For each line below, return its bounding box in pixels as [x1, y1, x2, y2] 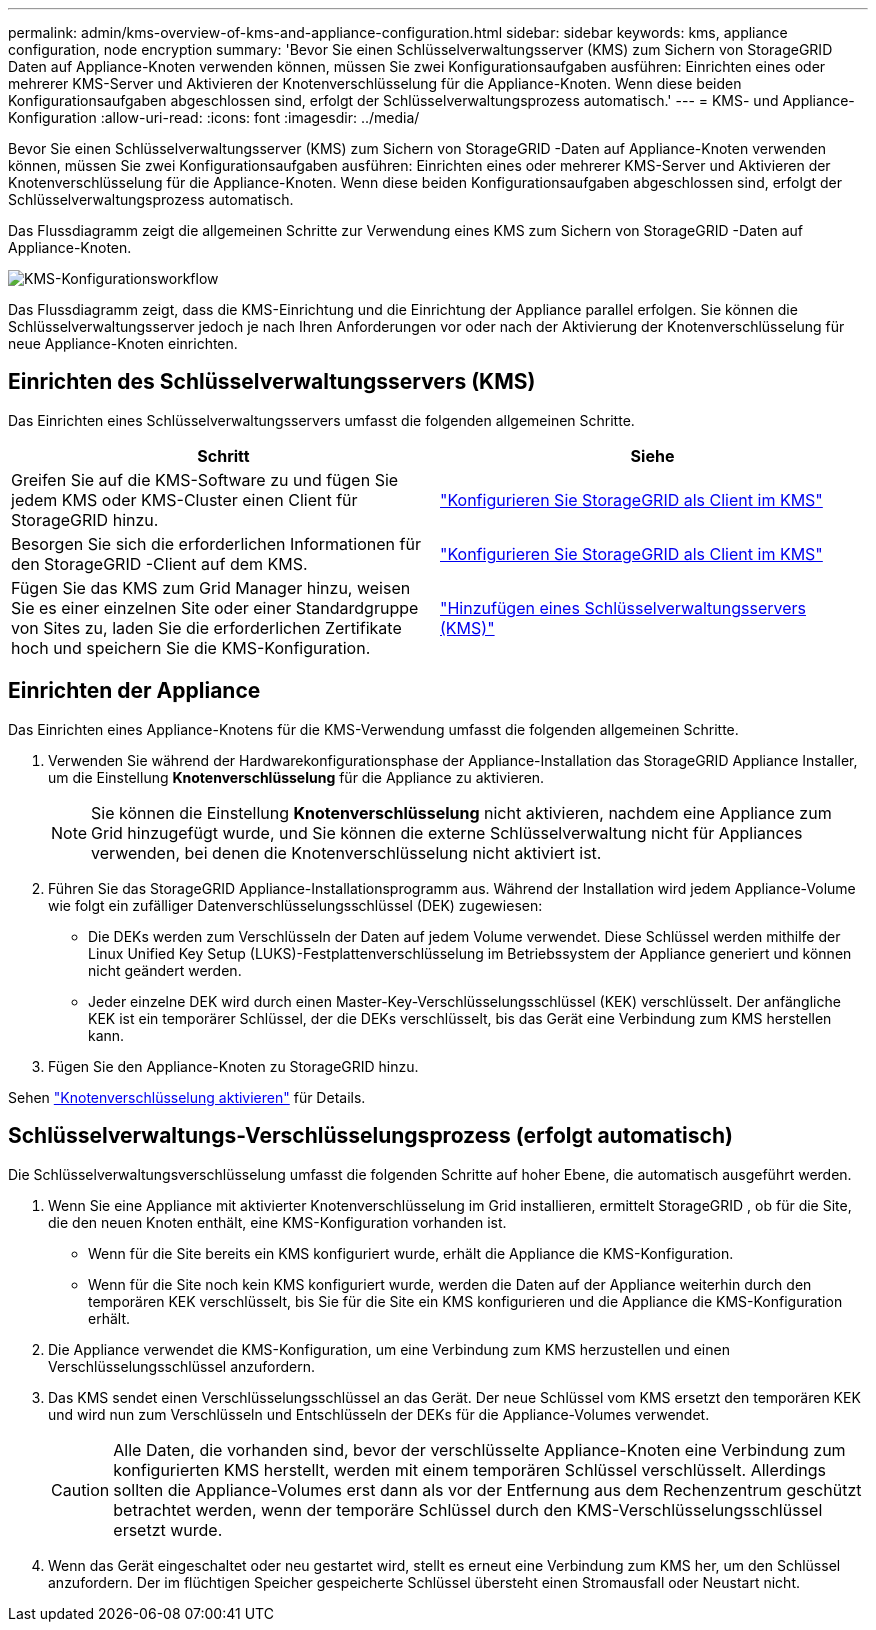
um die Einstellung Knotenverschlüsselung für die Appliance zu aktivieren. [48, 768, 545, 786]
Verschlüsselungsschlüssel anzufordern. [48, 1357, 316, 1375]
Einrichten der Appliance [8, 678, 261, 704]
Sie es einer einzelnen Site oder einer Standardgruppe [11, 597, 419, 618]
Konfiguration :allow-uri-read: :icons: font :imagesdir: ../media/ [8, 109, 420, 126]
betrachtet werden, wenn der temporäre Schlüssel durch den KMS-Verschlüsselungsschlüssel [113, 1499, 823, 1520]
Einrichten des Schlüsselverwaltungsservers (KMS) [8, 369, 536, 395]
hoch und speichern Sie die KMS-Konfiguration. [11, 637, 371, 658]
